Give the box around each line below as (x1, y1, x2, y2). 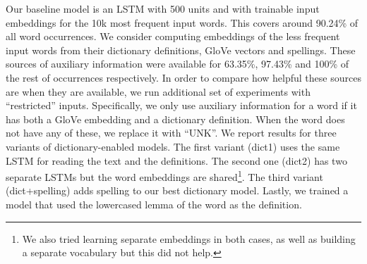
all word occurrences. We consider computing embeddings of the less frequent (6, 29, 340, 44)
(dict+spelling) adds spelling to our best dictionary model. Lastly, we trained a (6, 183, 349, 198)
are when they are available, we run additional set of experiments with (6, 84, 311, 99)
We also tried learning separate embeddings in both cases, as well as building (22, 231, 356, 246)
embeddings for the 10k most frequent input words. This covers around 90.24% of (6, 15, 359, 30)
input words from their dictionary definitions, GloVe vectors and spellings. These (6, 42, 356, 57)
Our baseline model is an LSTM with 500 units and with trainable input (6, 1, 320, 15)
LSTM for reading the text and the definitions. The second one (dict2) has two (6, 153, 347, 168)
